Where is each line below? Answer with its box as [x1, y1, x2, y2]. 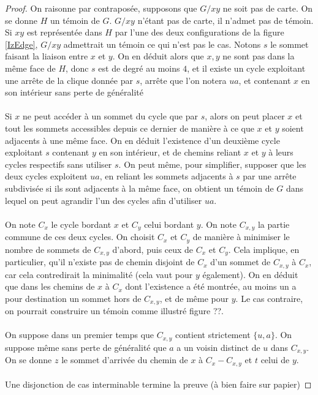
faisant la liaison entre [5, 50, 88, 62]
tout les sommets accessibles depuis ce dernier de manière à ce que [5, 121, 254, 134]
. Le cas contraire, [235, 292, 303, 304]
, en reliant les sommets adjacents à [99, 170, 233, 182]
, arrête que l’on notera [140, 73, 227, 86]
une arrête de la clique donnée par [5, 73, 133, 86]
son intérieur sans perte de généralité [5, 86, 143, 99]
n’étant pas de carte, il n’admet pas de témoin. [137, 13, 314, 26]
